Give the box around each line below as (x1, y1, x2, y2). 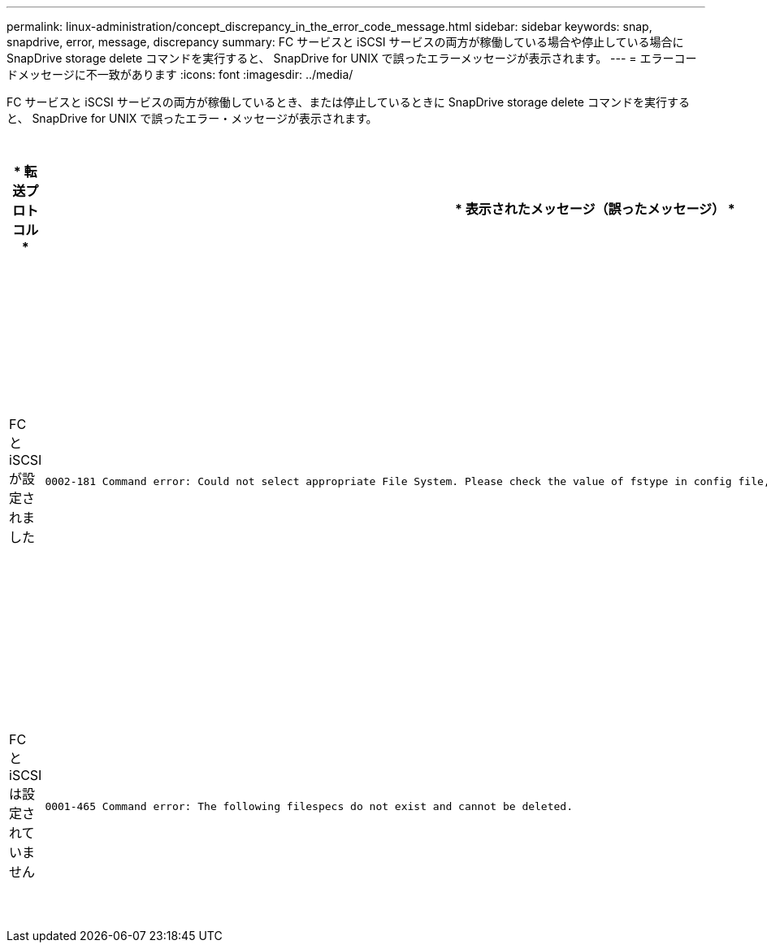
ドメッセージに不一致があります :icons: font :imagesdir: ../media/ (6, 67, 353, 81)
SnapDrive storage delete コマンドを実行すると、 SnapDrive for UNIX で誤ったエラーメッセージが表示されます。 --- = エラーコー (6, 51, 697, 65)
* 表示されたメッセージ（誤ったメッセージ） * (454, 201, 735, 217)
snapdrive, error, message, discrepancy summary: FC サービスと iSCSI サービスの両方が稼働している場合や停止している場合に (6, 35, 684, 49)
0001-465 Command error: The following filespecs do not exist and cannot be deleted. (45, 799, 574, 812)
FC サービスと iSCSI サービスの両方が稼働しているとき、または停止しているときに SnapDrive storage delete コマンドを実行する (6, 95, 690, 109)
